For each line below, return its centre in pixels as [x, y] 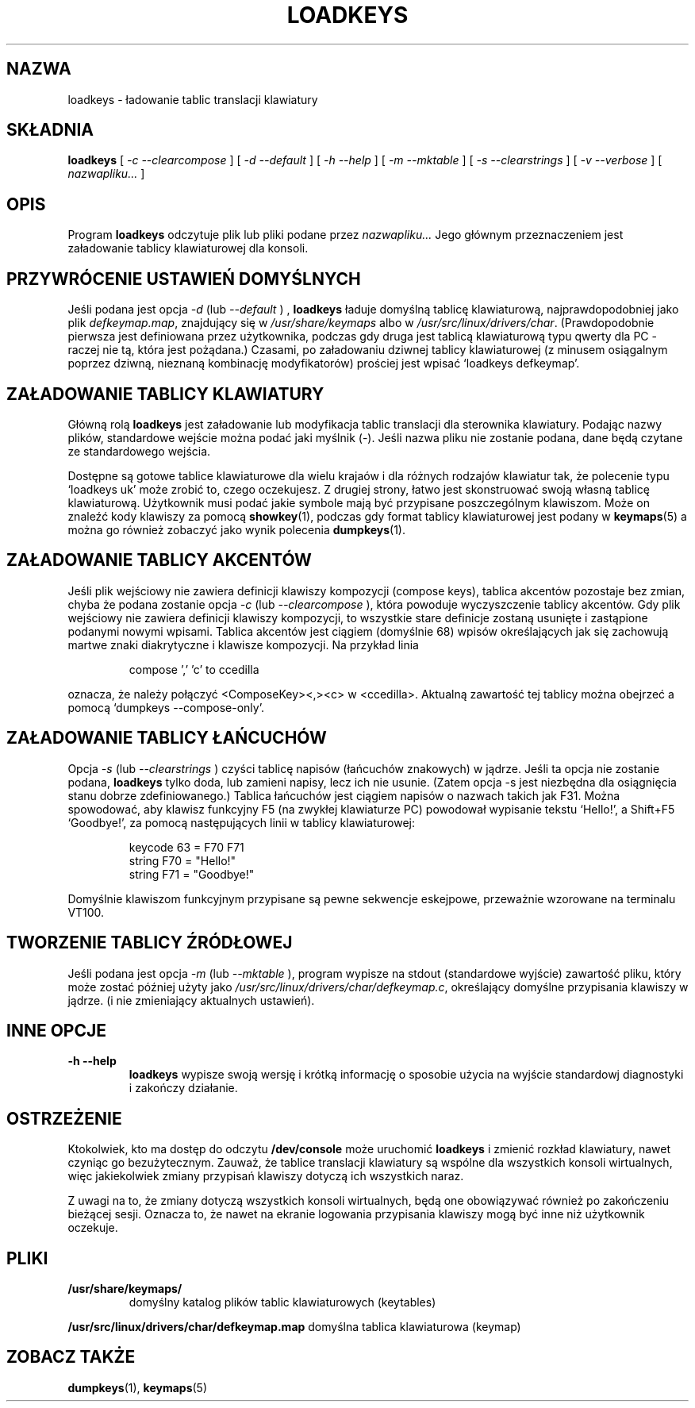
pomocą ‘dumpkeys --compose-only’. [166, 707]
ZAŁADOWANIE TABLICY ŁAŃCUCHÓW [167, 738]
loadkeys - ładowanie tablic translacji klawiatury [193, 99]
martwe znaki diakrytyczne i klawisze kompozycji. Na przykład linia [243, 644]
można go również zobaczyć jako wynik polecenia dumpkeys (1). [237, 529]
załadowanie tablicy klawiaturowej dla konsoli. [188, 248]
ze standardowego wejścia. [139, 451]
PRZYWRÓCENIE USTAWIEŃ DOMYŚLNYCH [184, 279]
